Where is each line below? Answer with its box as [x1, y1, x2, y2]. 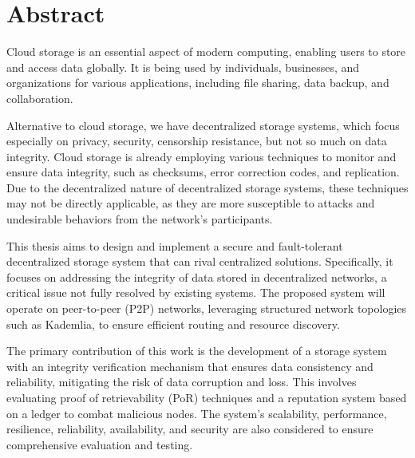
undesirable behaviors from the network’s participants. [6, 211, 273, 227]
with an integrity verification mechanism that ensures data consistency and [6, 357, 373, 374]
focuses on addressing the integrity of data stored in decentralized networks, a [6, 268, 387, 285]
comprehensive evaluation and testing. [6, 436, 193, 452]
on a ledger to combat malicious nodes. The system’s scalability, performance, [6, 405, 387, 421]
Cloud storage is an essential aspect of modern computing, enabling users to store [6, 43, 406, 60]
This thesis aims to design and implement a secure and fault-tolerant [6, 237, 343, 254]
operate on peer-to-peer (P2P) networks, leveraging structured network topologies [6, 300, 407, 317]
